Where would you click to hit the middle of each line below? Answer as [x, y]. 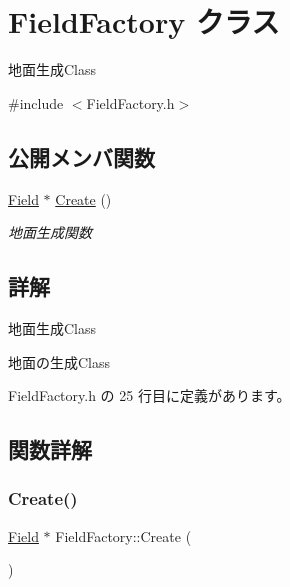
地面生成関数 [50, 232]
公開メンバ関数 [81, 156]
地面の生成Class [59, 361]
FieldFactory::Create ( [123, 535]
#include [36, 102]
